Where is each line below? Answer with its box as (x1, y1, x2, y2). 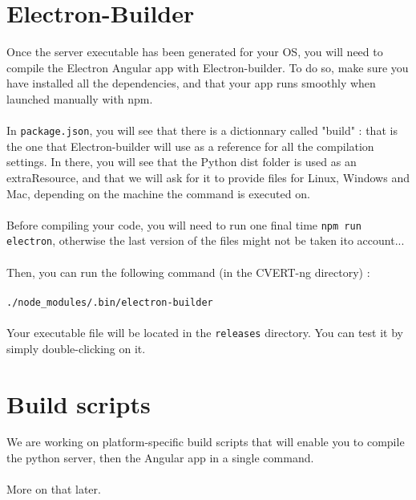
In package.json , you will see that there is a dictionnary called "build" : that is (6, 122, 398, 139)
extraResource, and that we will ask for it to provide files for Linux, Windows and (6, 169, 410, 185)
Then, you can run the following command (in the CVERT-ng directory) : (6, 263, 370, 280)
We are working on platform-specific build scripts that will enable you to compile (6, 433, 405, 450)
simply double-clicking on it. (6, 339, 146, 356)
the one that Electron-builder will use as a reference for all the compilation (6, 137, 374, 154)
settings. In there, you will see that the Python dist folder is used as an (6, 153, 357, 170)
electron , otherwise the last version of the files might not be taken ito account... (6, 232, 405, 249)
